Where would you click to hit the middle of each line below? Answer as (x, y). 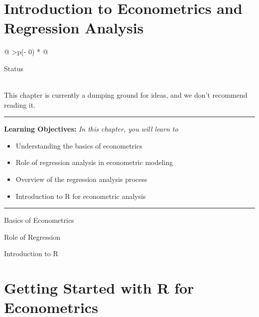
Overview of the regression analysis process (81, 179)
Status (14, 68)
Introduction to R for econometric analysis (81, 196)
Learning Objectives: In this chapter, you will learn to (91, 129)
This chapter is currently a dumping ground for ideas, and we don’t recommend (126, 95)
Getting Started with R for (99, 288)
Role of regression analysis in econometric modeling (94, 162)
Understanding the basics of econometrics (79, 145)
